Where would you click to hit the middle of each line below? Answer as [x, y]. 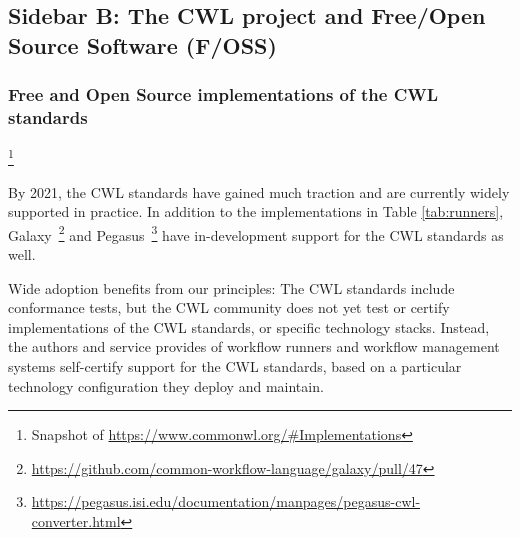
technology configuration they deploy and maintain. [166, 385]
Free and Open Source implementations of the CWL [223, 94]
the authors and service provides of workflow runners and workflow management [254, 346]
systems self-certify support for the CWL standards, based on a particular [235, 365]
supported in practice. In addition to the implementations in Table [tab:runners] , [256, 211]
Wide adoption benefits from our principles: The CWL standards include [231, 287]
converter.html [76, 520]
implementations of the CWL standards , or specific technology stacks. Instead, [249, 326]
